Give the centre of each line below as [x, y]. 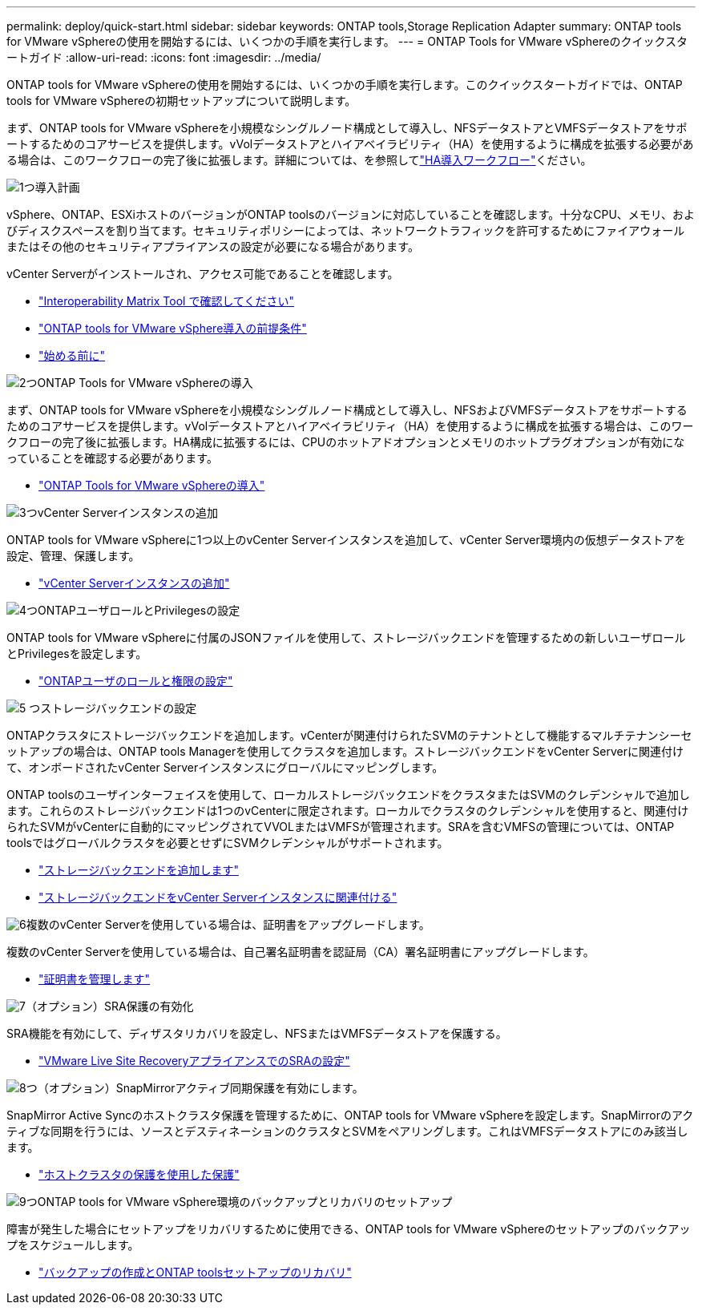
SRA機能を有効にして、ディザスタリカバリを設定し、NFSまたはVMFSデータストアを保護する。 [257, 1033]
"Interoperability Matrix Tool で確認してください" [167, 301]
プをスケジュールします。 [73, 1245]
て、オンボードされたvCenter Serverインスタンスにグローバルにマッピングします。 [225, 767]
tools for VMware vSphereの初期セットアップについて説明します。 [182, 101]
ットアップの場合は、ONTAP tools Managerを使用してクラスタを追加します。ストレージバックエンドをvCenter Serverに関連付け [345, 751]
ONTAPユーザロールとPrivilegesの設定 [139, 610]
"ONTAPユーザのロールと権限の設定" [136, 681]
